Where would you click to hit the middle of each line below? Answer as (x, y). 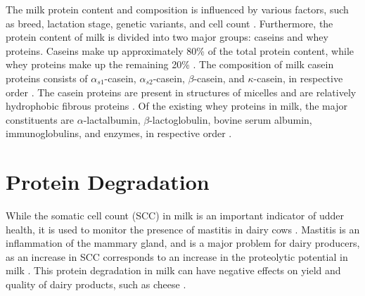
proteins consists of (47, 78)
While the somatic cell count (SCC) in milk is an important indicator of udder (175, 215)
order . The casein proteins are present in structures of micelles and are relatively (181, 92)
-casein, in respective (298, 78)
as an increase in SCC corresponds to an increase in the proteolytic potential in (177, 256)
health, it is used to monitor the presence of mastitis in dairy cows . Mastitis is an (183, 229)
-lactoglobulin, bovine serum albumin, (231, 119)
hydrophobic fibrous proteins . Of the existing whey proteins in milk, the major (177, 106)
